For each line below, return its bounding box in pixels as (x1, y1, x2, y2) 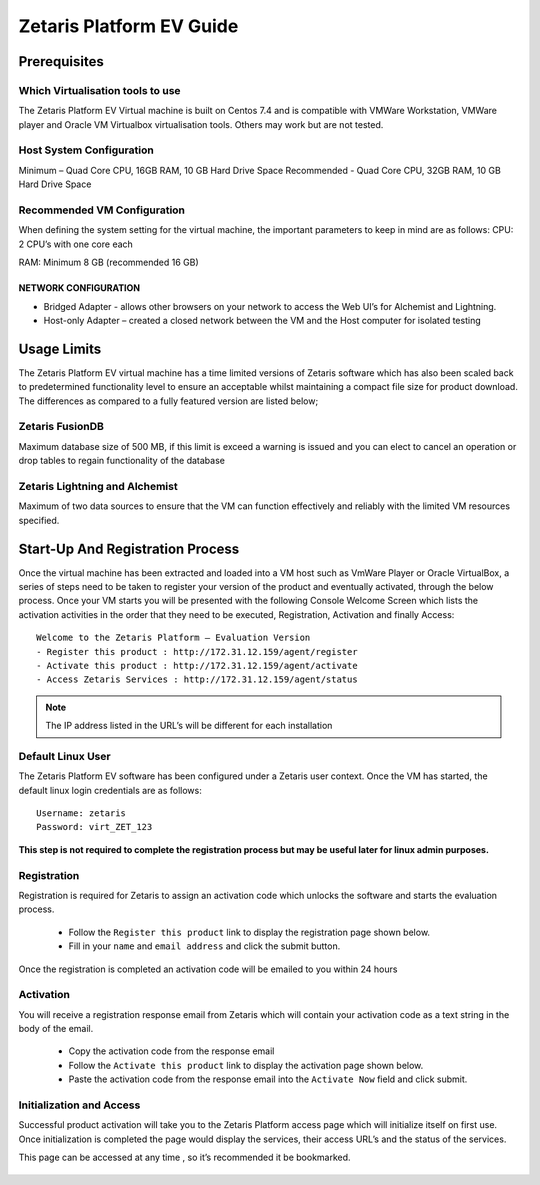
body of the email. (18, 1023, 94, 1035)
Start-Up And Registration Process (18, 540, 240, 557)
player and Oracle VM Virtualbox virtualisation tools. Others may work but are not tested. (18, 118, 384, 130)
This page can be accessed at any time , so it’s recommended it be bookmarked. (18, 1151, 351, 1164)
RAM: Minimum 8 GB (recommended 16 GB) (18, 256, 199, 269)
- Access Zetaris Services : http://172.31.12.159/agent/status (36, 674, 359, 685)
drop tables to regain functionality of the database (18, 455, 225, 467)
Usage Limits (18, 340, 102, 357)
